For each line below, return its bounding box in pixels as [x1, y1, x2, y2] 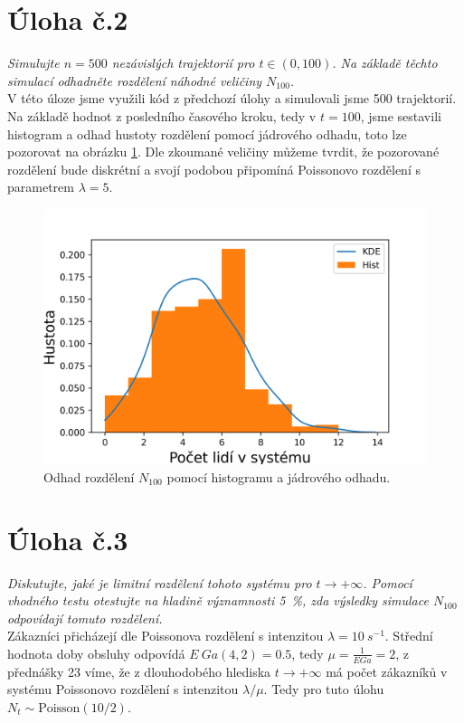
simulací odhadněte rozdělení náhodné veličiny [7, 71, 262, 90]
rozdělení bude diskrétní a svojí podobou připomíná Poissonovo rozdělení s [7, 159, 421, 178]
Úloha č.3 [7, 520, 128, 557]
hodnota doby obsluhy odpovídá [7, 643, 185, 662]
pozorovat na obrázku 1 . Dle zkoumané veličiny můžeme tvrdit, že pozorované [7, 142, 440, 161]
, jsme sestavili [360, 106, 441, 125]
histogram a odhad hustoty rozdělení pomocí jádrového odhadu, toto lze [7, 124, 407, 143]
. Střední [384, 626, 433, 645]
